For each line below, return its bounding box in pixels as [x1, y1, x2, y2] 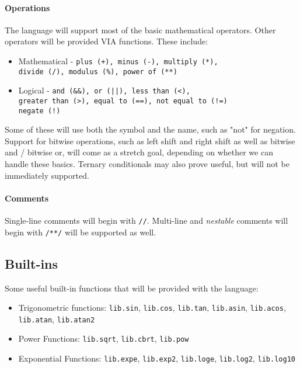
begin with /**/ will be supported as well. [5, 225, 156, 238]
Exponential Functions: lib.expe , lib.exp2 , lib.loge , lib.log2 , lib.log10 [18, 352, 295, 364]
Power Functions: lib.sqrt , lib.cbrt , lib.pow [18, 332, 189, 345]
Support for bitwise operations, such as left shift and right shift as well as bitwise [5, 134, 295, 147]
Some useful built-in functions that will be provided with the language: [5, 282, 259, 294]
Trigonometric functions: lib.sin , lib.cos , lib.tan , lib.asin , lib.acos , [18, 301, 286, 314]
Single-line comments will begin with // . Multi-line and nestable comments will [5, 214, 288, 227]
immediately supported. [5, 169, 89, 181]
